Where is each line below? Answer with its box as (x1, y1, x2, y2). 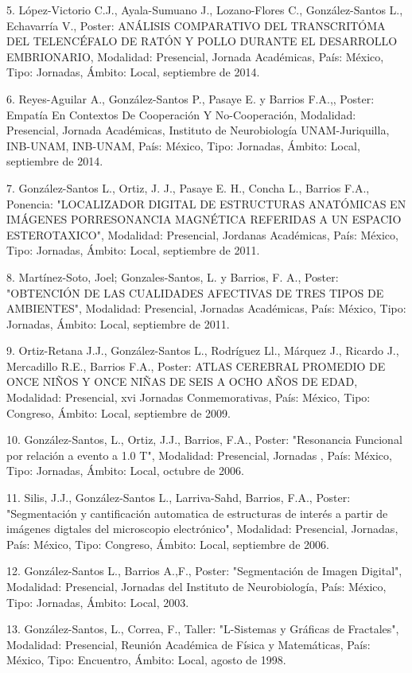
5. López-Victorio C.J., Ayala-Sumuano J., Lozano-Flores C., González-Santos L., (6, 2, 403, 18)
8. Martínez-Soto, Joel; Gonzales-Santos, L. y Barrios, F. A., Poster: (6, 268, 339, 285)
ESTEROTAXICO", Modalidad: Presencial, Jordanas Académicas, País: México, (6, 226, 398, 243)
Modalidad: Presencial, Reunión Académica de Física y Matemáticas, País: (6, 636, 371, 652)
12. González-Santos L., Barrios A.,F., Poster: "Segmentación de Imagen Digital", (6, 562, 402, 579)
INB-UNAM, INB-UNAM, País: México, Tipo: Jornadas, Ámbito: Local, (6, 137, 360, 154)
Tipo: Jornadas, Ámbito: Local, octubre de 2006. (6, 462, 244, 479)
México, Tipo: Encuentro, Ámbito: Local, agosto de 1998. (6, 652, 286, 668)
